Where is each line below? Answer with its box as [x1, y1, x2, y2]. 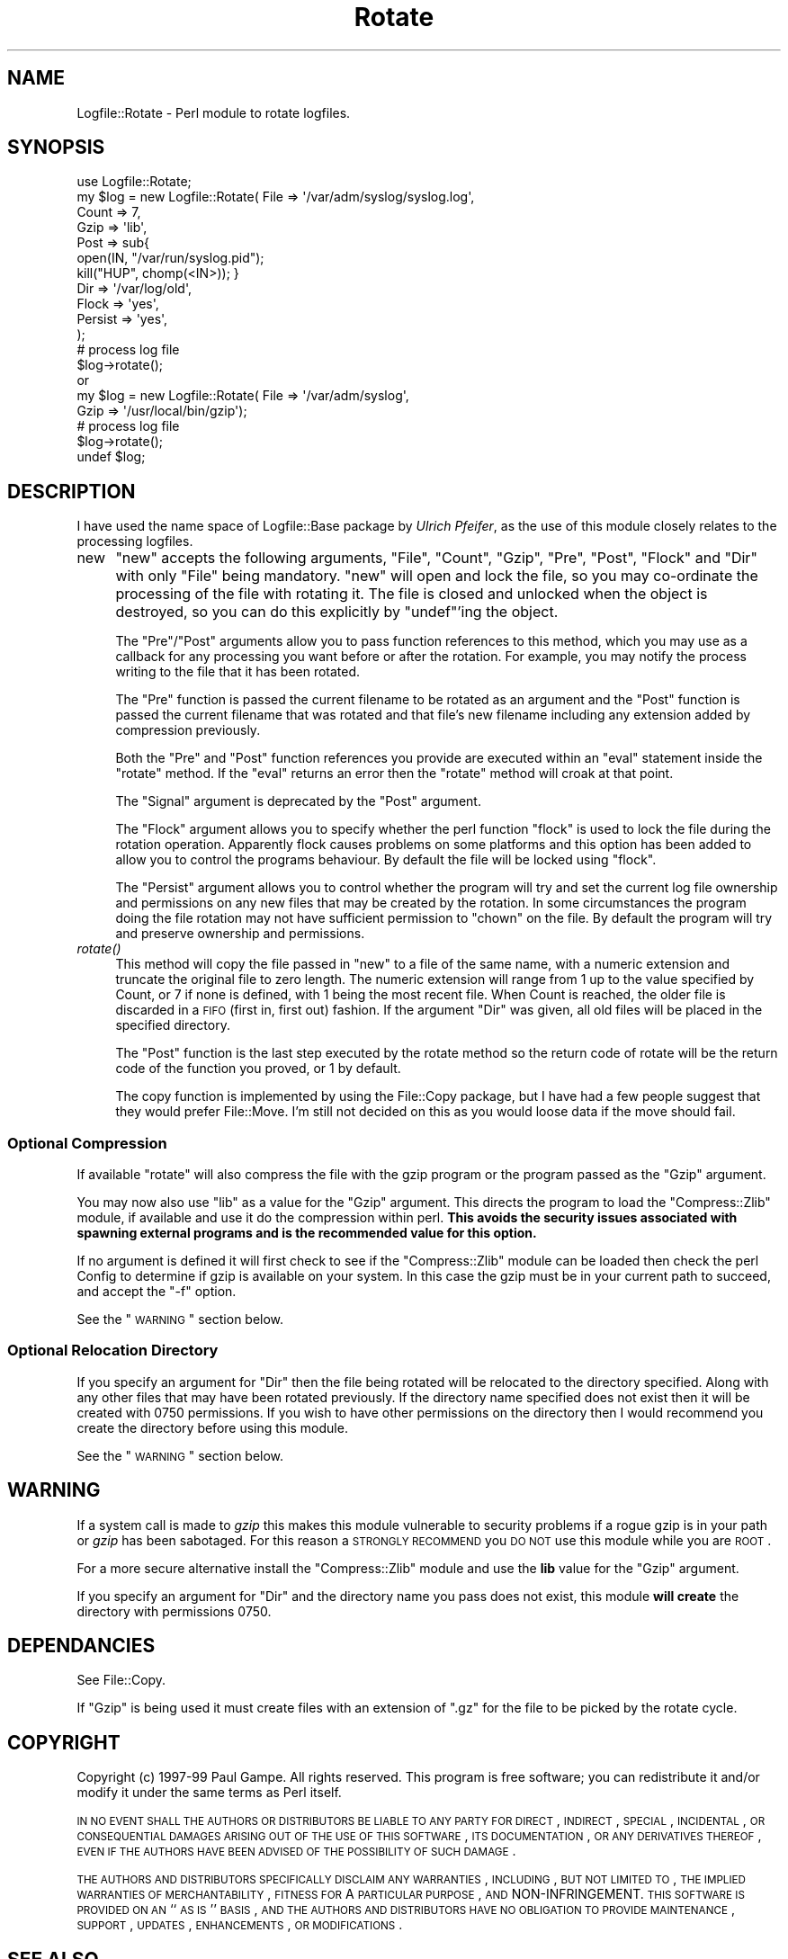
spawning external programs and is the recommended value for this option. [76, 1225, 537, 1241]
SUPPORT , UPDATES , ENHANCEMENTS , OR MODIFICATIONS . [76, 1917, 403, 1933]
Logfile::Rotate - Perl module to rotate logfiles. [76, 104, 351, 121]
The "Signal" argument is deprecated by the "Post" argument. [115, 793, 481, 810]
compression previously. [115, 722, 261, 738]
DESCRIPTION [7, 479, 136, 503]
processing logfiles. [76, 533, 193, 550]
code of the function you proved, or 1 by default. [115, 1060, 401, 1077]
